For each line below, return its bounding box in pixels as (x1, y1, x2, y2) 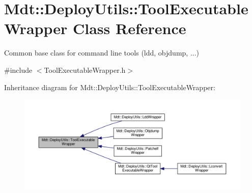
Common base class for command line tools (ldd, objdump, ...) (4, 47, 200, 58)
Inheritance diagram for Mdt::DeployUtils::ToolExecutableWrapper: (4, 81, 215, 92)
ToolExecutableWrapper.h (44, 64, 126, 75)
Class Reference (72, 18, 186, 39)
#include (4, 64, 33, 75)
